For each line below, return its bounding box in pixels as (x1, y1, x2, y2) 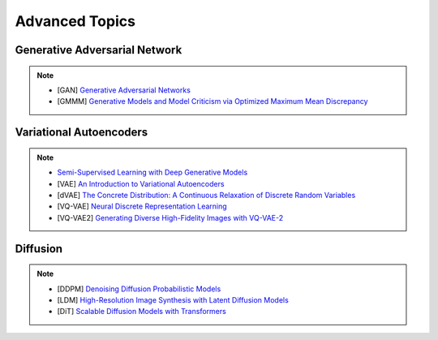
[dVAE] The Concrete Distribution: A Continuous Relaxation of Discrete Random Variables (57, 190, 356, 200)
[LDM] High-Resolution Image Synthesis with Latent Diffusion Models (57, 295, 290, 304)
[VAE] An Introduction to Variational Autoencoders (57, 179, 225, 188)
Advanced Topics (15, 12, 135, 30)
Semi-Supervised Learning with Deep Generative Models (57, 167, 248, 178)
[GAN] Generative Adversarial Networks (57, 85, 191, 95)
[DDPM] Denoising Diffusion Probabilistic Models (57, 284, 221, 294)
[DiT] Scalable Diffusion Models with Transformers (57, 307, 226, 316)
